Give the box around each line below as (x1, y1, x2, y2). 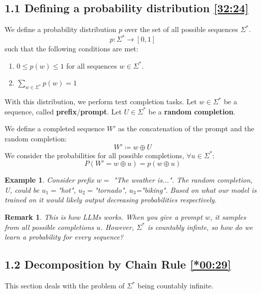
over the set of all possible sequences (124, 24, 238, 35)
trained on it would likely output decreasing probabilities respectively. (5, 194, 217, 205)
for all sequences (66, 60, 118, 71)
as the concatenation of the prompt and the (118, 123, 254, 134)
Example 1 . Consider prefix (5, 174, 94, 185)
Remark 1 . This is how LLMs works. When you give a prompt (5, 212, 202, 222)
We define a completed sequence (5, 123, 105, 134)
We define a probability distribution (5, 24, 117, 35)
